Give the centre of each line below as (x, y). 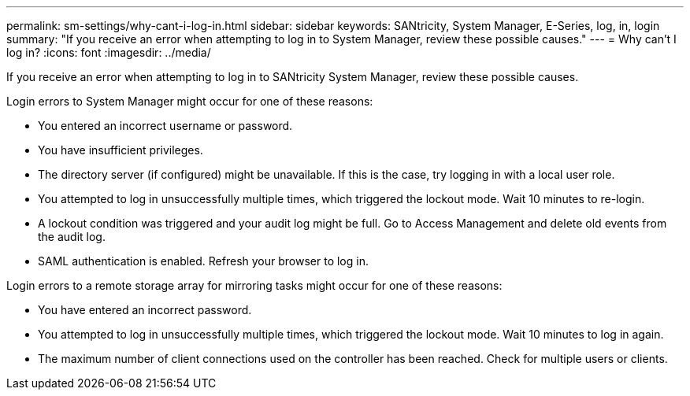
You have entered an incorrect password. (145, 310)
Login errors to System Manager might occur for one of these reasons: (190, 101)
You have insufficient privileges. (121, 150)
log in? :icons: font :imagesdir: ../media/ (109, 52)
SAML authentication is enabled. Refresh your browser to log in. (203, 261)
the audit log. (72, 237)
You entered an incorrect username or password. (165, 126)
